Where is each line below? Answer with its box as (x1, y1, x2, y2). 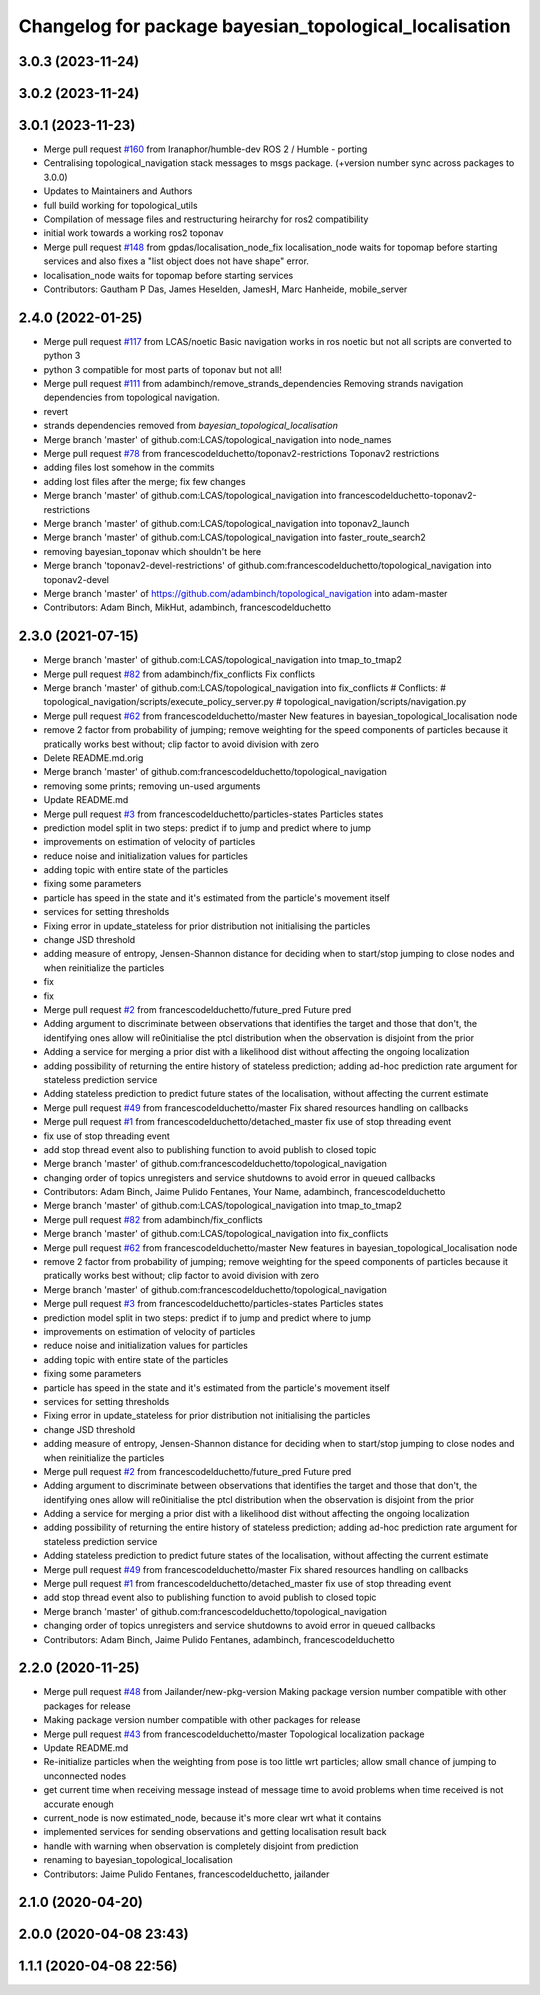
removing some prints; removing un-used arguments (43, 780, 261, 792)
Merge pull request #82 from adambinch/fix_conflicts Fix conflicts (43, 668, 315, 680)
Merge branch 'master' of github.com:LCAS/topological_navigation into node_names (43, 433, 392, 445)
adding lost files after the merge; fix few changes (43, 475, 246, 487)
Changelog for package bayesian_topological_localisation (18, 15, 511, 37)
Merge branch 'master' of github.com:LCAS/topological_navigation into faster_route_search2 (43, 531, 427, 544)
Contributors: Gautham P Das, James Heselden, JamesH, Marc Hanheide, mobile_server (43, 283, 408, 295)
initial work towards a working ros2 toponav (43, 227, 224, 239)
